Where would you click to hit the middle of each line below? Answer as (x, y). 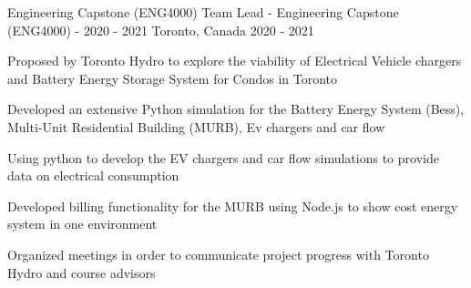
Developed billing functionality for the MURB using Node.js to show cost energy (233, 206)
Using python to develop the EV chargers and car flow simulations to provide (223, 157)
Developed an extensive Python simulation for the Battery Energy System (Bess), (236, 109)
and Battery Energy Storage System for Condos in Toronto (173, 78)
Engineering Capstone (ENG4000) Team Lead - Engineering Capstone (203, 12)
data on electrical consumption (93, 175)
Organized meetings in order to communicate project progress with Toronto (218, 254)
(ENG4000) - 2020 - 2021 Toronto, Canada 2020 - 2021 (161, 30)
